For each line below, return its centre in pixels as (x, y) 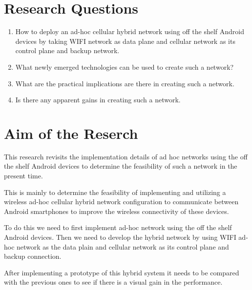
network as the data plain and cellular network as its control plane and (123, 246)
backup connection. (33, 256)
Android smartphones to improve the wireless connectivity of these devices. (116, 211)
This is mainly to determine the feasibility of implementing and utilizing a (115, 192)
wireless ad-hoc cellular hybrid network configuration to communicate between (121, 202)
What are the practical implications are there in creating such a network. (125, 83)
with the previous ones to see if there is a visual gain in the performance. (113, 282)
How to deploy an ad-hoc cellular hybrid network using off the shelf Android (130, 31)
